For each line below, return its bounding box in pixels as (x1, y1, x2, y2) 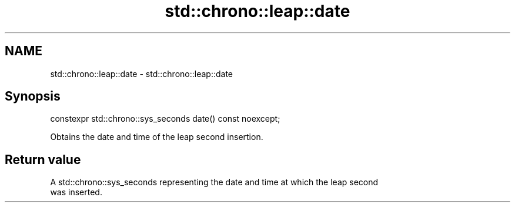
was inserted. (50, 187, 102, 198)
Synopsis (5, 89, 61, 104)
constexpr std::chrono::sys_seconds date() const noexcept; (50, 113, 280, 124)
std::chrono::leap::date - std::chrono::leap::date (50, 68, 233, 79)
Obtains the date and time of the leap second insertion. (50, 132, 263, 142)
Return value (5, 152, 81, 167)
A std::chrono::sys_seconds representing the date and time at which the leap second (50, 177, 379, 188)
